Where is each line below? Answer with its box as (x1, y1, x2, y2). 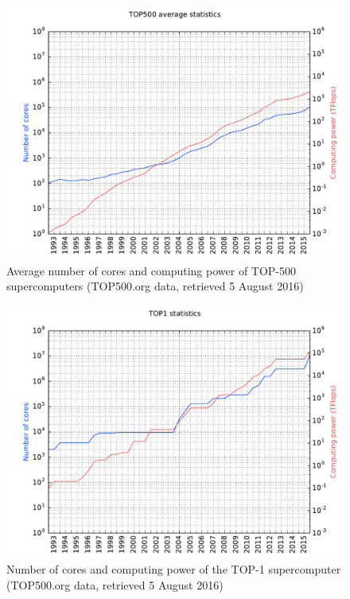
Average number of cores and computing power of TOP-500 (6, 262, 297, 278)
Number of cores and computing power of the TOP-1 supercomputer (6, 561, 341, 578)
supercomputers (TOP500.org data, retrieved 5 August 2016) (6, 278, 304, 294)
